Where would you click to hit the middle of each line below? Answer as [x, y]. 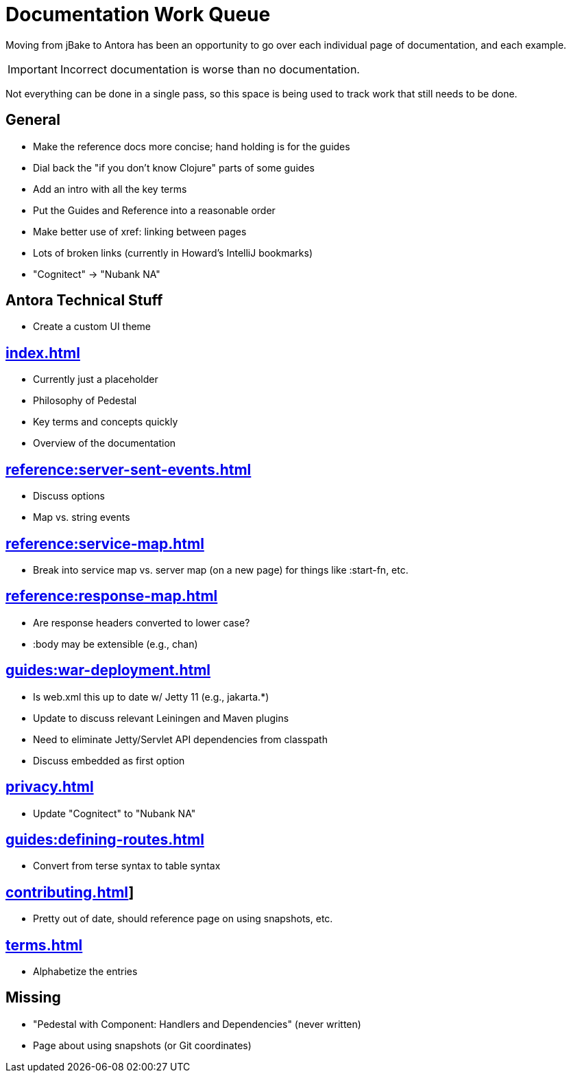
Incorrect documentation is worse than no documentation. [210, 69]
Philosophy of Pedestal [85, 401]
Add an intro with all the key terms [110, 189]
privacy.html [50, 787]
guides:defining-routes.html [105, 839]
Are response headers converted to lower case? [142, 622]
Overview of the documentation [105, 443]
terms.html [44, 945]
